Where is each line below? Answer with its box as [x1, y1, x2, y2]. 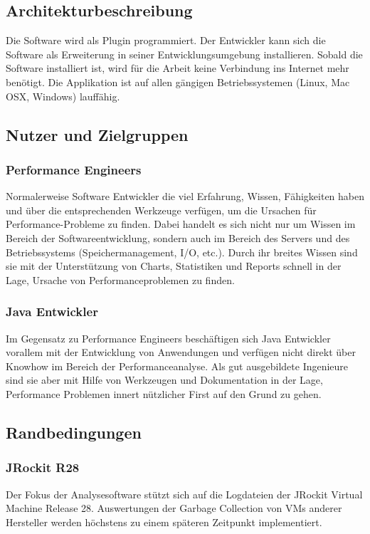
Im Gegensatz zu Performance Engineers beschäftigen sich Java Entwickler [6, 330, 331, 345]
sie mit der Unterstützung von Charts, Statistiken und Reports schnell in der [6, 258, 342, 273]
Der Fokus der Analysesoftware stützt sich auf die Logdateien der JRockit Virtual [6, 486, 363, 501]
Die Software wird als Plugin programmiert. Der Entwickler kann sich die [6, 33, 326, 48]
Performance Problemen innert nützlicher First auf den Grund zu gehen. [6, 386, 322, 401]
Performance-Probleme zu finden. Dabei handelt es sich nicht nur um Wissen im [6, 216, 356, 231]
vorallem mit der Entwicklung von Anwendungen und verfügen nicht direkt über [6, 345, 356, 360]
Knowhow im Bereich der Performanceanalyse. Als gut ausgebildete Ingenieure [6, 358, 349, 373]
